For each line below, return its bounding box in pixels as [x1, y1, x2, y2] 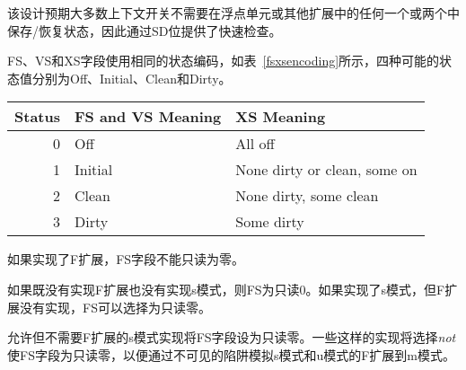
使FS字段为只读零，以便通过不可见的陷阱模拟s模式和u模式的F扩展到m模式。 [7, 345, 456, 364]
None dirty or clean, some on [235, 159, 418, 181]
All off [235, 133, 275, 154]
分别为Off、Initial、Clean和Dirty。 [31, 68, 232, 87]
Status [14, 106, 60, 128]
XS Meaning [235, 106, 326, 128]
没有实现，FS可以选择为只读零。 [19, 297, 211, 316]
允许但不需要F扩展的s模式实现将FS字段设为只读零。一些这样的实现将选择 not [7, 328, 456, 347]
